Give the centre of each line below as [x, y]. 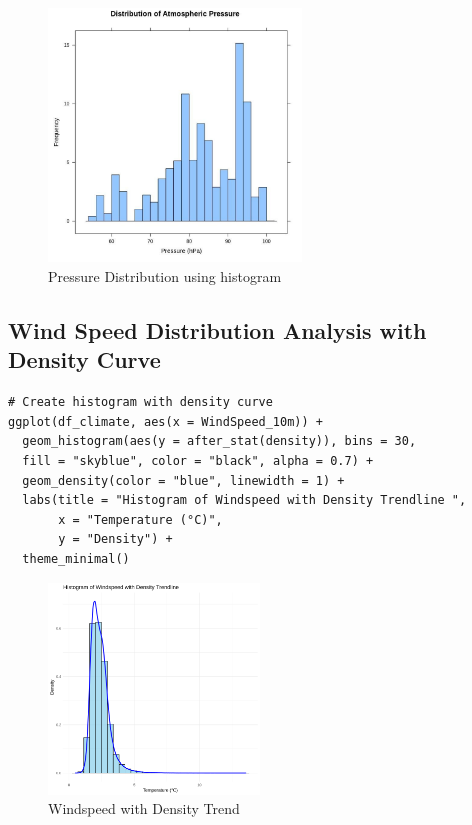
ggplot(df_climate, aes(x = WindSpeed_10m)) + [165, 421]
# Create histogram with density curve [140, 402]
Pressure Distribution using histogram [165, 275]
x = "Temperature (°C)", [140, 519]
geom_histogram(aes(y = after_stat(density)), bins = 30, [219, 441]
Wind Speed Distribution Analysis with [217, 329]
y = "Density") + [115, 539]
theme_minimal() [76, 558]
